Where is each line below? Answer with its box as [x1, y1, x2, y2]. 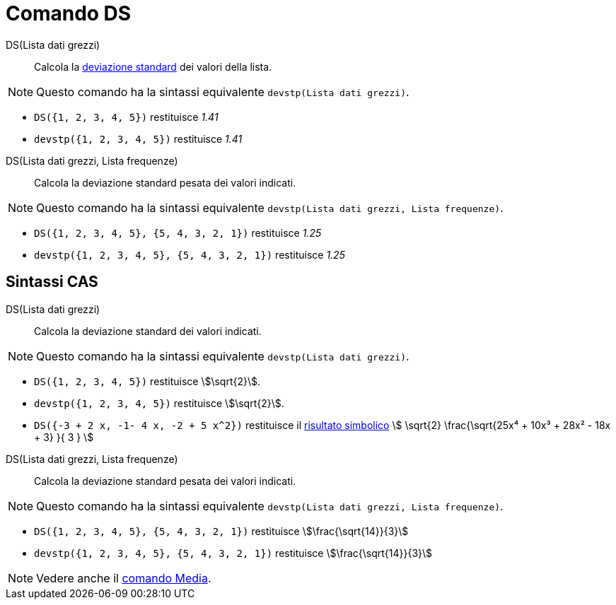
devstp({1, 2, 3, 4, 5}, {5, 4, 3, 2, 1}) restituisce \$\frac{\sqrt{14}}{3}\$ [34, 546, 433, 559]
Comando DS [6, 1, 132, 25]
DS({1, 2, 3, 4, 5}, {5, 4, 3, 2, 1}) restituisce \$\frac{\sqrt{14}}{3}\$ [34, 524, 409, 537]
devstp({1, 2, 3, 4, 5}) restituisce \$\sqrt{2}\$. [34, 397, 284, 409]
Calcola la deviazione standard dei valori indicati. [34, 324, 262, 337]
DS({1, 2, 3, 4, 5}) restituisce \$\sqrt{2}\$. [34, 375, 261, 387]
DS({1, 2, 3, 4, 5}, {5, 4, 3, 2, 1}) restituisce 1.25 [34, 226, 322, 239]
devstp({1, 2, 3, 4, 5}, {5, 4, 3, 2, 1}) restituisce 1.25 [34, 248, 345, 261]
